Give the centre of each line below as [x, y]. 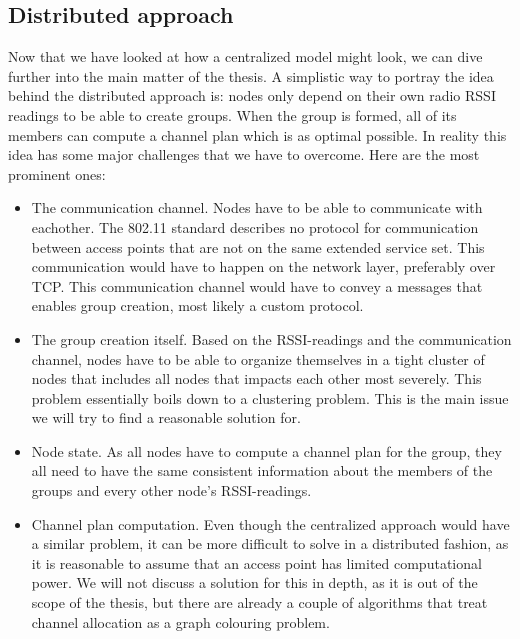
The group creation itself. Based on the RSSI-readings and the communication [271, 338]
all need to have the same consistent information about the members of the [262, 470]
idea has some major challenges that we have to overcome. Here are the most [244, 154]
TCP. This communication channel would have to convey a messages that [257, 285]
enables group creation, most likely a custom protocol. [197, 305]
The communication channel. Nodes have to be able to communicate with [257, 207]
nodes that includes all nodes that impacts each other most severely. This [256, 378]
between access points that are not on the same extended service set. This [258, 246]
